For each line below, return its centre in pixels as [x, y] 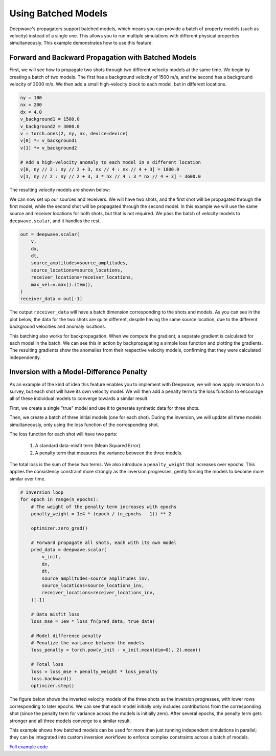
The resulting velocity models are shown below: [60, 190]
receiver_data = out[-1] [51, 299]
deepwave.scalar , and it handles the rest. [55, 221]
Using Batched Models [59, 13]
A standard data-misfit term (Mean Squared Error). [88, 446]
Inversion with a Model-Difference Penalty [78, 372]
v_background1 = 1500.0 [50, 119]
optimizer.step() [53, 686]
